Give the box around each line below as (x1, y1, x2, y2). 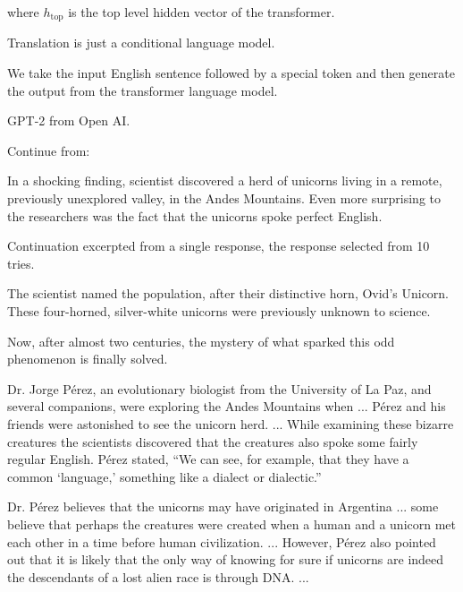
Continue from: (7, 141, 90, 159)
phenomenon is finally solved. (7, 349, 168, 368)
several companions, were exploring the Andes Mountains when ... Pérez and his (7, 397, 446, 416)
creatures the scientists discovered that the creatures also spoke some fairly (7, 432, 418, 450)
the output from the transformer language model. (7, 81, 278, 99)
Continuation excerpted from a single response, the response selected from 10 (7, 236, 430, 255)
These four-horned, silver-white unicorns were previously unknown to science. (7, 301, 431, 320)
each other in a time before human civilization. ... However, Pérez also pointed (7, 532, 436, 551)
